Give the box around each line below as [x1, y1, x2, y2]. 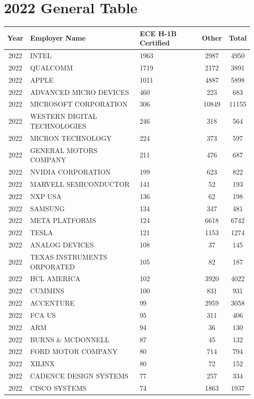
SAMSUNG [30, 203, 65, 213]
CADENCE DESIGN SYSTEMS [30, 371, 128, 381]
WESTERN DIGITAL [30, 111, 97, 121]
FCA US [30, 310, 56, 320]
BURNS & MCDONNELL [30, 334, 109, 344]
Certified [139, 38, 170, 48]
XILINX [30, 358, 55, 369]
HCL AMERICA [30, 273, 81, 284]
